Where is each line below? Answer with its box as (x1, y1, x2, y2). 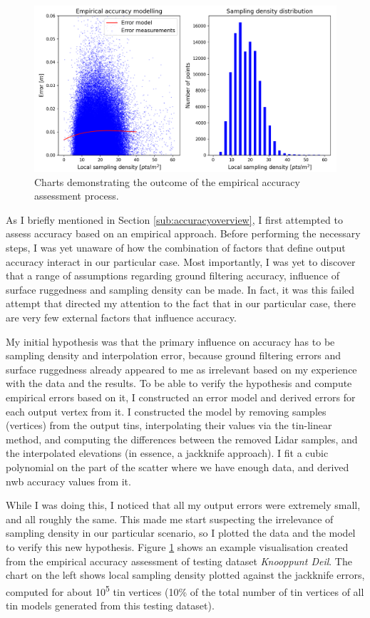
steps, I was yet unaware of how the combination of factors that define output (6, 240, 346, 255)
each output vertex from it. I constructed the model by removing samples (6, 403, 327, 418)
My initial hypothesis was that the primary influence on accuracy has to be (6, 334, 335, 349)
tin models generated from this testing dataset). (6, 597, 215, 612)
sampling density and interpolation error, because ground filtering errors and (6, 348, 341, 363)
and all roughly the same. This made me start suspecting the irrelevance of (6, 511, 334, 526)
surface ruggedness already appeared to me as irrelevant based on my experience (6, 361, 357, 376)
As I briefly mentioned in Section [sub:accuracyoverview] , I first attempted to (6, 212, 343, 227)
